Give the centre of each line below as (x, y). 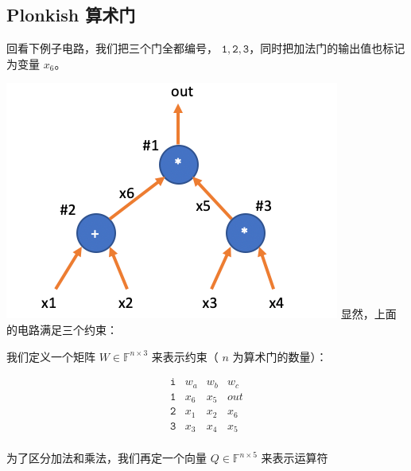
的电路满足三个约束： (62, 329)
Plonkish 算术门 (71, 15)
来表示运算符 (295, 458)
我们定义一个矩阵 (51, 356)
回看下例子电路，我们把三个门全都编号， (112, 48)
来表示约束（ (185, 356)
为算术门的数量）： (280, 356)
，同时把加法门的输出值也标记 (327, 48)
